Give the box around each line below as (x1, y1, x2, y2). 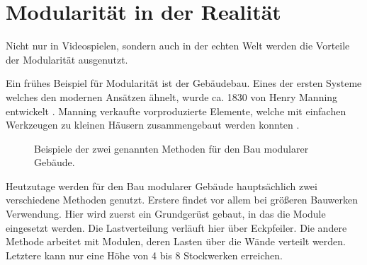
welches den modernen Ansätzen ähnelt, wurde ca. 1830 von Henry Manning (6, 89, 338, 104)
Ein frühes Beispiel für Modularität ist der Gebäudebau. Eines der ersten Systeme (6, 76, 362, 90)
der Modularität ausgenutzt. (6, 52, 128, 66)
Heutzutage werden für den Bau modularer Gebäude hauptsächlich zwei (6, 178, 317, 193)
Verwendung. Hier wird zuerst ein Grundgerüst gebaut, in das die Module (6, 206, 326, 221)
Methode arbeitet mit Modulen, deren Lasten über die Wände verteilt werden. (6, 234, 346, 249)
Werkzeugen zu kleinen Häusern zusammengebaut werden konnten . (6, 117, 300, 132)
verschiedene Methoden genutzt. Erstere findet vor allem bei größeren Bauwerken (6, 192, 358, 207)
